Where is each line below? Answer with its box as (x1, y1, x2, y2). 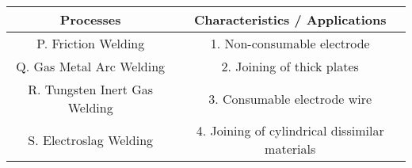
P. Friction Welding (36, 34, 145, 52)
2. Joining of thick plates (221, 57, 359, 75)
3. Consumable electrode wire (208, 89, 372, 108)
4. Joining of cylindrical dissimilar (196, 121, 384, 139)
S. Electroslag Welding (28, 130, 154, 149)
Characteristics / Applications (193, 10, 387, 29)
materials (265, 139, 316, 158)
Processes (59, 10, 121, 29)
